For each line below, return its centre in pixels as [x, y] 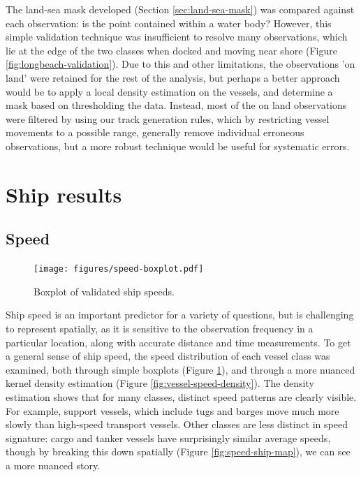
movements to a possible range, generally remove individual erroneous [155, 132]
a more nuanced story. [53, 465]
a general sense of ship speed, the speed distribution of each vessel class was [168, 356]
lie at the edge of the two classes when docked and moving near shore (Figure [172, 50]
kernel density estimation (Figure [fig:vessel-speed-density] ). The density [160, 383]
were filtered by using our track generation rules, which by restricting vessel [168, 118]
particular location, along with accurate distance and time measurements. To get [178, 342]
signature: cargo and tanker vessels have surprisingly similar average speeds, [168, 438]
